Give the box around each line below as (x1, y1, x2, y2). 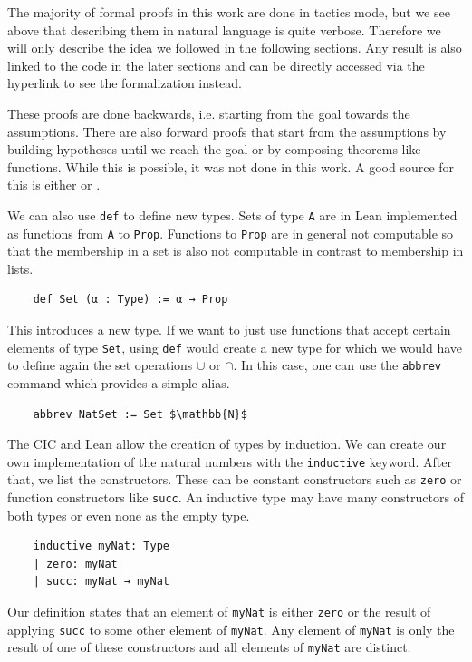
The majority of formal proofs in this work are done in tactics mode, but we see (7, 3, 450, 21)
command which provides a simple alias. (7, 373, 230, 392)
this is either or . (7, 175, 101, 194)
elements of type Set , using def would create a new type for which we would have (7, 337, 463, 356)
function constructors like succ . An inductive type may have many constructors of (7, 488, 464, 507)
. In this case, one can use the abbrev (233, 355, 441, 375)
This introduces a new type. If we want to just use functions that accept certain (7, 320, 451, 339)
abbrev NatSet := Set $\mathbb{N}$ (33, 407, 247, 421)
